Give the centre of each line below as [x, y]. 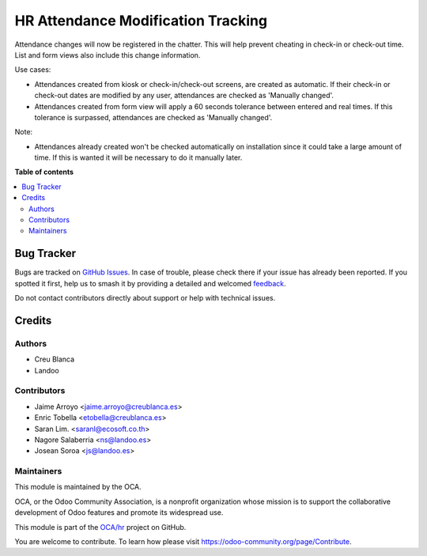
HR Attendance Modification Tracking [141, 21]
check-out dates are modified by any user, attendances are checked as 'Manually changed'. [184, 96]
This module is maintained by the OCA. [78, 487]
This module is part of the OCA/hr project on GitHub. [100, 527]
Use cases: [33, 70]
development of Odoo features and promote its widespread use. [119, 513]
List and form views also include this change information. [108, 55]
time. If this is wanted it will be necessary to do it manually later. [138, 157]
